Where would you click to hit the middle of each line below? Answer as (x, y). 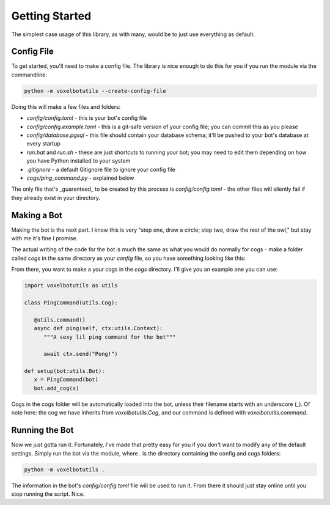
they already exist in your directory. (56, 197)
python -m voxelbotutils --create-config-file (95, 91)
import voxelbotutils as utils (71, 286)
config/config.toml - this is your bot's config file (87, 118)
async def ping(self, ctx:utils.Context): (98, 328)
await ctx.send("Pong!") (81, 354)
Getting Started (51, 16)
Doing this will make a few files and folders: (66, 106)
